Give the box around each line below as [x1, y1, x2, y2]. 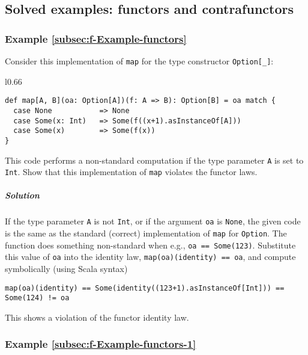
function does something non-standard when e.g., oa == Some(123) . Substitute [5, 238, 296, 251]
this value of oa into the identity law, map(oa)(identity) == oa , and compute [5, 250, 296, 263]
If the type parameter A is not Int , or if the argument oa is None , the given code [5, 215, 301, 227]
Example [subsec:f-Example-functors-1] [5, 336, 196, 351]
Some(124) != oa [5, 294, 70, 303]
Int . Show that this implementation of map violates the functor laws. [5, 165, 258, 178]
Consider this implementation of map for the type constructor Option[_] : [5, 55, 274, 67]
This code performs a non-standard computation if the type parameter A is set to [5, 153, 304, 166]
